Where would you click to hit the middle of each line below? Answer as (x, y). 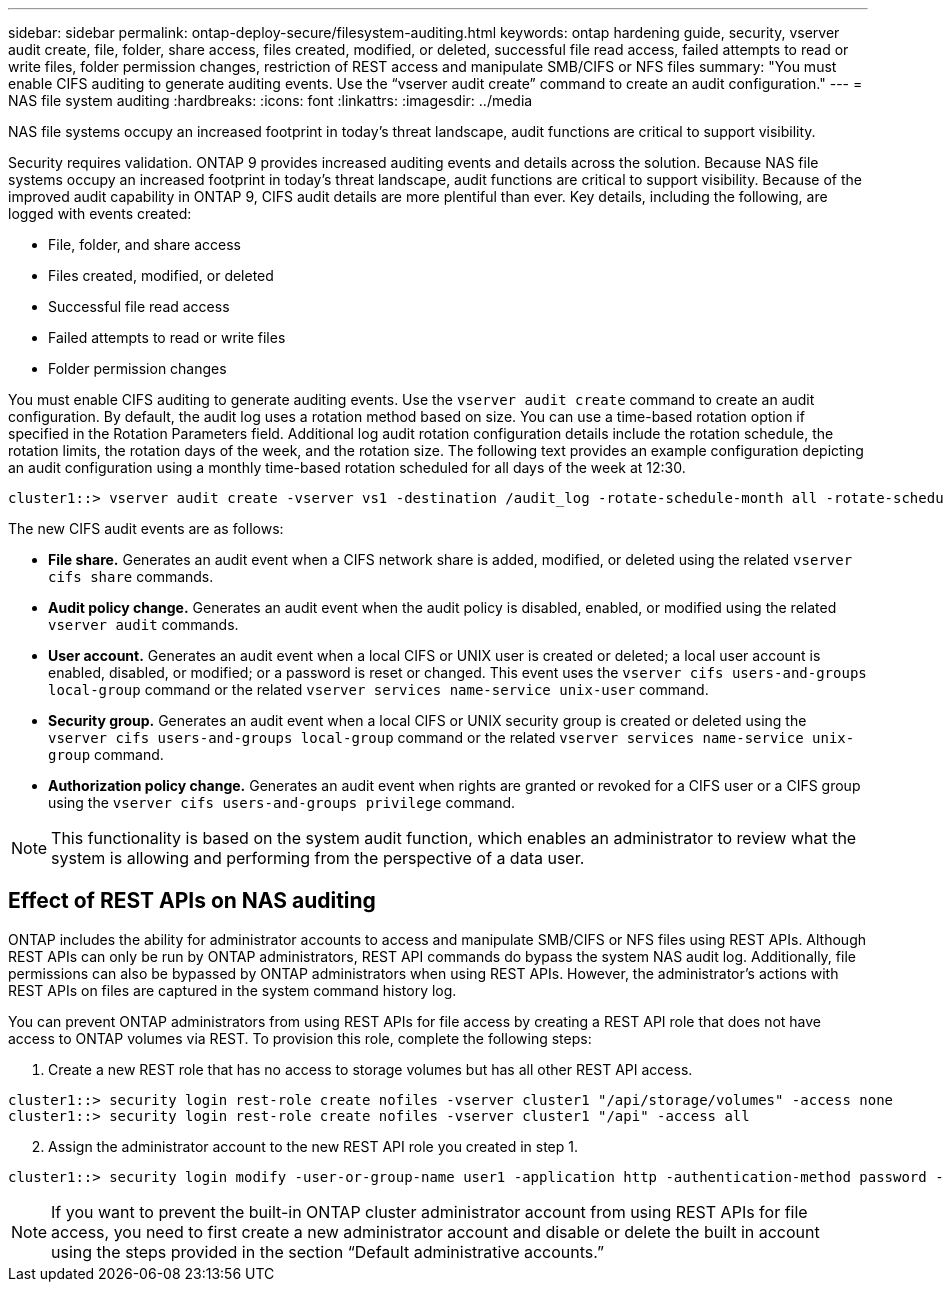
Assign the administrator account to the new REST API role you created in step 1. (313, 1146)
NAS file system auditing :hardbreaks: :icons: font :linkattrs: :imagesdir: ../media (270, 100)
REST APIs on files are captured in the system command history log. (232, 990)
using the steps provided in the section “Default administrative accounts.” (328, 1251)
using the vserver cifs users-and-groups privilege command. (282, 802)
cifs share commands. (131, 576)
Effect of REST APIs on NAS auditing (192, 901)
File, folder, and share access (144, 244)
